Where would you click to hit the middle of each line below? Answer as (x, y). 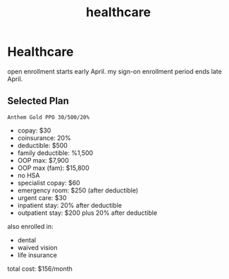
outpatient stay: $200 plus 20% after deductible (87, 213)
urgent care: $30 (42, 197)
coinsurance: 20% (44, 137)
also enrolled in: (30, 226)
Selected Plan (38, 101)
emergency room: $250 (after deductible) (78, 190)
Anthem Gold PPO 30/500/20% (49, 117)
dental (27, 240)
